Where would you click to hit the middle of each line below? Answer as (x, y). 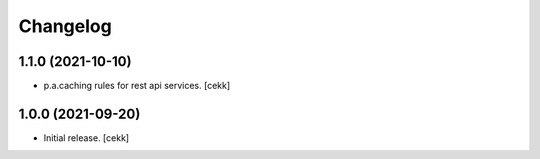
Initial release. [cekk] (86, 137)
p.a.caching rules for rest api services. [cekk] (137, 86)
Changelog (65, 26)
